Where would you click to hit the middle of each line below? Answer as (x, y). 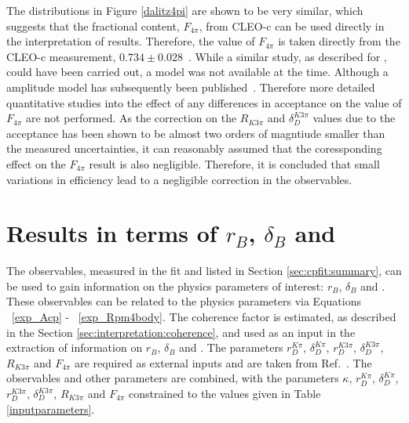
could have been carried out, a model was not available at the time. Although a (197, 72)
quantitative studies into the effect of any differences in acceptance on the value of (204, 102)
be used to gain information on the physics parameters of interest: (165, 286)
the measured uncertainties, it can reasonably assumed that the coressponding (194, 148)
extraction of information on (75, 347)
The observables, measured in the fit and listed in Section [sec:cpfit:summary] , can (204, 271)
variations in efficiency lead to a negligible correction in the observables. (179, 179)
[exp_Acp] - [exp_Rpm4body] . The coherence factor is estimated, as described (204, 317)
